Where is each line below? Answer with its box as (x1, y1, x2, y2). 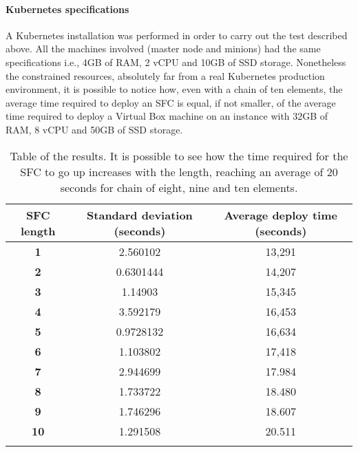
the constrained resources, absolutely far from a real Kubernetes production (6, 68, 325, 83)
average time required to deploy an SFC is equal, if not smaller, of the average (6, 95, 336, 109)
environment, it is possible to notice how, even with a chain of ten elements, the (6, 82, 343, 96)
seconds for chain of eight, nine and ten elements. (60, 179, 298, 195)
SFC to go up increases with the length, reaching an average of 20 (20, 163, 338, 180)
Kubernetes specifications (6, 1, 129, 16)
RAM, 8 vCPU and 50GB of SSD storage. (6, 122, 183, 136)
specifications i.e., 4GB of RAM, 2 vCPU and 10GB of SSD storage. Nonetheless (6, 54, 346, 69)
